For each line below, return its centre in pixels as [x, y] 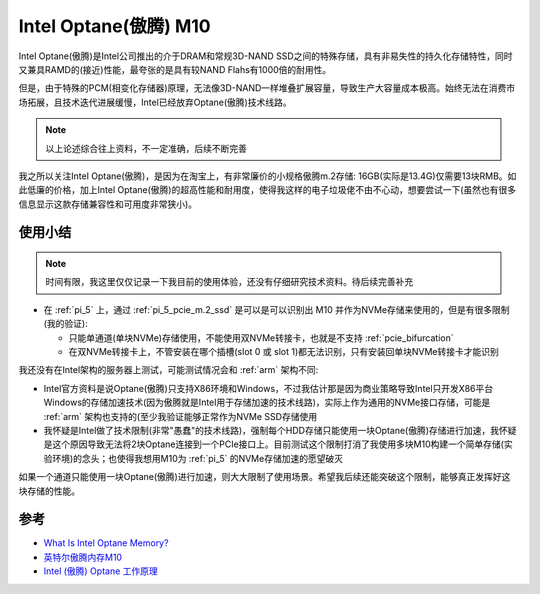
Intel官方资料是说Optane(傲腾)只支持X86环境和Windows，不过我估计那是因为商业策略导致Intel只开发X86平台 [268, 388]
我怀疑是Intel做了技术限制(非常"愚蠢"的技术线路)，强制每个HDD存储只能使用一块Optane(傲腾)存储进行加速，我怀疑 [280, 430]
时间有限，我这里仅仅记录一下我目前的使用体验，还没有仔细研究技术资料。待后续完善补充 [229, 282]
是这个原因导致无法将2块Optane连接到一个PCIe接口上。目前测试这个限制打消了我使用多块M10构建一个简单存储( [274, 444]
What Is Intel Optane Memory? [106, 543]
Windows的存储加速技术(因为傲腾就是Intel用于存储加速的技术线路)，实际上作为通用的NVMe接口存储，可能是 [267, 402]
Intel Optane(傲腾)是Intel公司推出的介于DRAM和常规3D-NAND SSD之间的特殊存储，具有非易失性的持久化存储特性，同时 [265, 56]
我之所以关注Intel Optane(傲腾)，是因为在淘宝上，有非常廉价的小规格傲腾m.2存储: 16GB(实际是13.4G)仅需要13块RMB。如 [267, 176]
